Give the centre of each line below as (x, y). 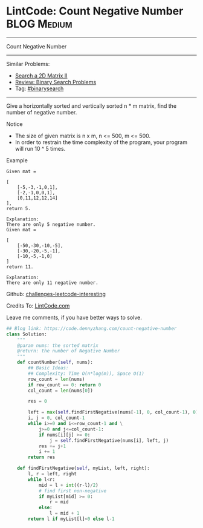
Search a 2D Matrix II (41, 75)
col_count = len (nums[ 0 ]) (61, 391)
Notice (14, 124)
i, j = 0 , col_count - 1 (56, 418)
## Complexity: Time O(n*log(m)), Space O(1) (86, 374)
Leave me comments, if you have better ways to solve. (74, 317)
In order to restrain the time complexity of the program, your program (101, 142)
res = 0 (37, 401)
